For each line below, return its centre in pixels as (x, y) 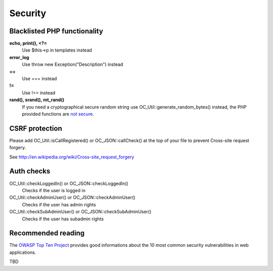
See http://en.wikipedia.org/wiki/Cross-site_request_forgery (72, 157)
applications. (23, 252)
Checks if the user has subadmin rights (63, 219)
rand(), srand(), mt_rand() (37, 100)
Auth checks (30, 171)
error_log (19, 57)
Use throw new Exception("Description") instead (73, 64)
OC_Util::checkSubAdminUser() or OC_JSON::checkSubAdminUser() (80, 212)
